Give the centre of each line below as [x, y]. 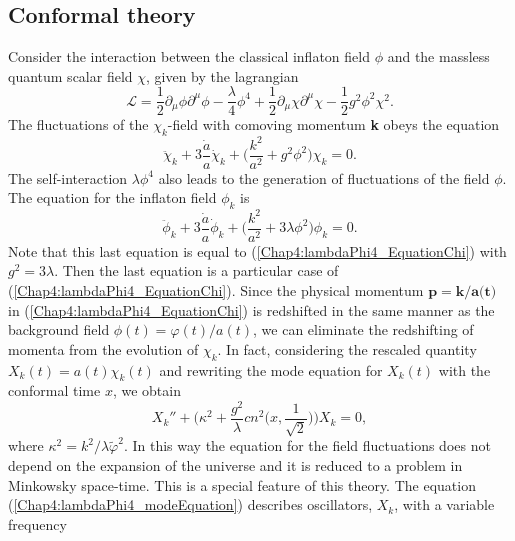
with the [464, 369]
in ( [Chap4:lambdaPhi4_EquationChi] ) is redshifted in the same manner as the [251, 309]
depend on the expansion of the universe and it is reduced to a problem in [235, 465]
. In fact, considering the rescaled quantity [347, 348]
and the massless [438, 56]
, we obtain [146, 390]
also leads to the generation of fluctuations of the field [324, 177]
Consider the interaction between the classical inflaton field [189, 56]
